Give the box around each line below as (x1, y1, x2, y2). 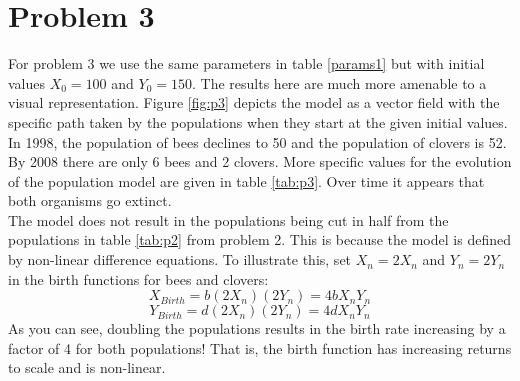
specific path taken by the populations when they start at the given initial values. (8, 111, 508, 132)
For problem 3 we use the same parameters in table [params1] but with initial (8, 53, 485, 74)
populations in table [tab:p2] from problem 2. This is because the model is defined (8, 229, 511, 250)
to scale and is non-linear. (8, 357, 166, 378)
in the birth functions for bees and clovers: (8, 268, 269, 289)
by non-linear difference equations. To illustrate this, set (8, 249, 352, 270)
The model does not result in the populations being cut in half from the (8, 209, 449, 230)
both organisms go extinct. (8, 190, 172, 211)
